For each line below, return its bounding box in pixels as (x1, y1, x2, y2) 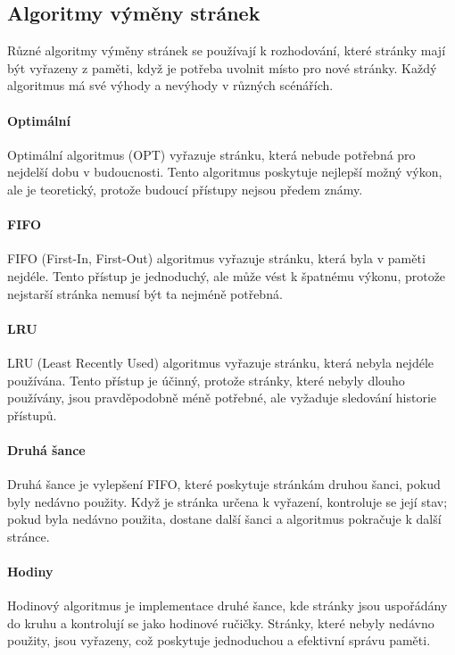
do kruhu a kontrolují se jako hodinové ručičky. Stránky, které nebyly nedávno (7, 613, 434, 632)
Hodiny (7, 562, 54, 581)
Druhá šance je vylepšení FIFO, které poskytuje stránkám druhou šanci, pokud (7, 475, 441, 493)
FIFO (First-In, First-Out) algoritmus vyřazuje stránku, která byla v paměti (7, 249, 426, 268)
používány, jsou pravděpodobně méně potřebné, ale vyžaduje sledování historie (7, 388, 437, 407)
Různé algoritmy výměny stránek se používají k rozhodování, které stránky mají (7, 41, 446, 60)
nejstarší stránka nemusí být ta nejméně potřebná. (7, 284, 283, 303)
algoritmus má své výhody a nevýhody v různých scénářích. (7, 76, 334, 95)
